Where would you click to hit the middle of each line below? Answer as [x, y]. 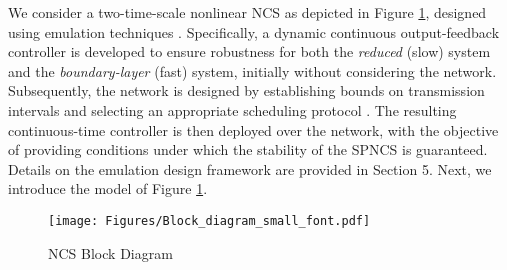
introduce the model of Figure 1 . [108, 188]
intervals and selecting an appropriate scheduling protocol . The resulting [232, 109]
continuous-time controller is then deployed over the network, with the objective [253, 129]
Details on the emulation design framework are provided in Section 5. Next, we [250, 168]
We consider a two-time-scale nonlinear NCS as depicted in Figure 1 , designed [247, 12]
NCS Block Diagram [110, 252]
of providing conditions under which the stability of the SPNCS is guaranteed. [248, 149]
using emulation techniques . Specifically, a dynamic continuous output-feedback [254, 31]
